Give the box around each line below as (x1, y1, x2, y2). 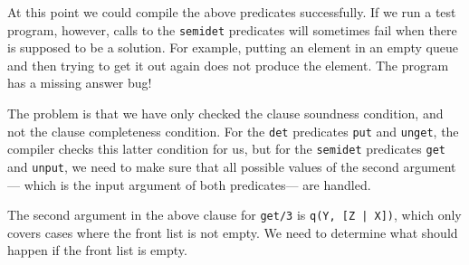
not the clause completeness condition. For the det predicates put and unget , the (7, 121, 459, 140)
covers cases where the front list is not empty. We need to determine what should (7, 222, 458, 241)
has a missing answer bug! (7, 73, 152, 92)
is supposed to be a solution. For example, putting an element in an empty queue (7, 38, 458, 57)
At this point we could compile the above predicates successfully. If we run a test (7, 3, 456, 21)
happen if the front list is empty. (7, 241, 187, 260)
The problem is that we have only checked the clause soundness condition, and (7, 104, 444, 123)
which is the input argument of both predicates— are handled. (24, 175, 371, 194)
